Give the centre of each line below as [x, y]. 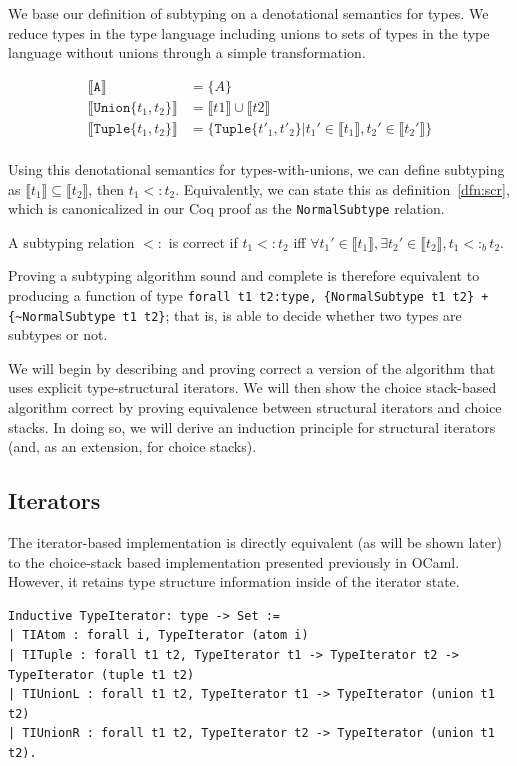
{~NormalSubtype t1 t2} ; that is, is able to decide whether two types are [235, 314]
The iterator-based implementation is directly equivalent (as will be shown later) [255, 542]
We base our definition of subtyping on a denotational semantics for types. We [248, 13]
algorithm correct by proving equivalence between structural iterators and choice [255, 407]
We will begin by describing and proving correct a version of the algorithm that [252, 367]
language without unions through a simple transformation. [187, 52]
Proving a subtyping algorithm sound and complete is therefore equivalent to [244, 275]
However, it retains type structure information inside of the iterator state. [234, 581]
